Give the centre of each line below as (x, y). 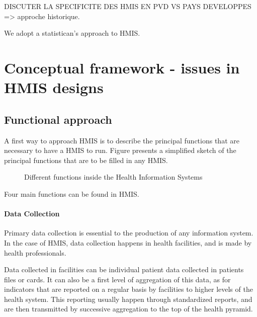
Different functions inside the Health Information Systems (113, 177)
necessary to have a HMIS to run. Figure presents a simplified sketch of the (120, 150)
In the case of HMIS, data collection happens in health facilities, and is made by (128, 242)
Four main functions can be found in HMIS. (72, 193)
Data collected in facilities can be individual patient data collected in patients (124, 269)
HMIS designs (54, 87)
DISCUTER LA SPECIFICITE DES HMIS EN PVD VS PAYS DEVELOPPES (128, 6)
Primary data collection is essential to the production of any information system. (129, 233)
